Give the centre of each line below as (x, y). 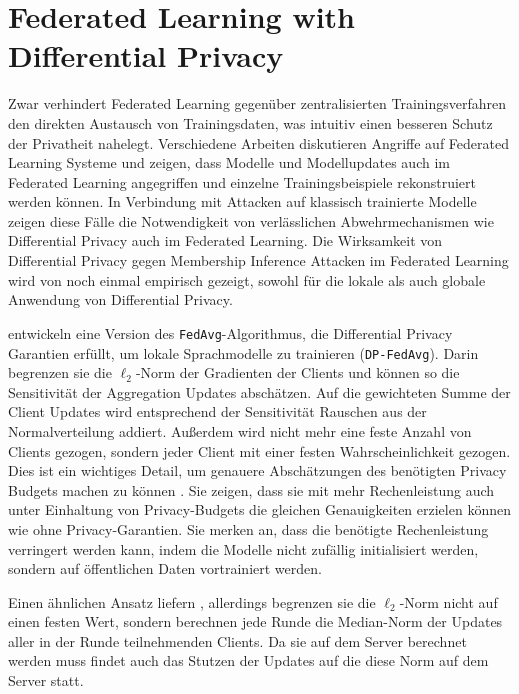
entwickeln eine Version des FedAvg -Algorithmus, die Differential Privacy (230, 332)
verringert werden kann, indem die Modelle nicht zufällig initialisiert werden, (243, 548)
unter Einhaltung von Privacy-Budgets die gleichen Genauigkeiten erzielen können (259, 509)
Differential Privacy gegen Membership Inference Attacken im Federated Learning (258, 260)
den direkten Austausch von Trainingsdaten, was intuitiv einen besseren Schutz (250, 122)
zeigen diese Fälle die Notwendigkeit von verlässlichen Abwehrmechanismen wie (251, 220)
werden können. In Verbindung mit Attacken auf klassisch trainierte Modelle (242, 201)
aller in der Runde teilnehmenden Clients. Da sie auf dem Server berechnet (237, 640)
